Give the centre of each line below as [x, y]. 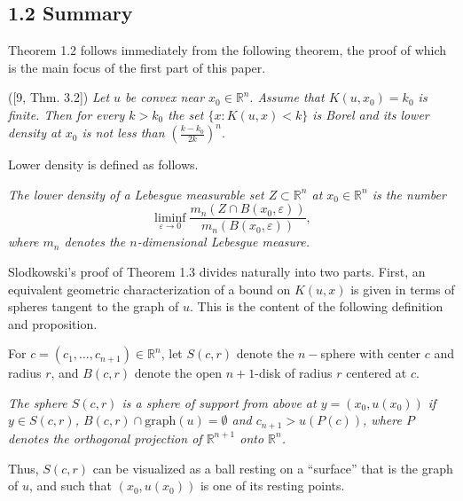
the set [186, 114]
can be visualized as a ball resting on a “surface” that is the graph [273, 468]
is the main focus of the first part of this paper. [137, 67]
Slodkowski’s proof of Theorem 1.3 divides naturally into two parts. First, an [217, 271]
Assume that [291, 97]
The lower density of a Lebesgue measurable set [136, 194]
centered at [377, 373]
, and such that [70, 485]
